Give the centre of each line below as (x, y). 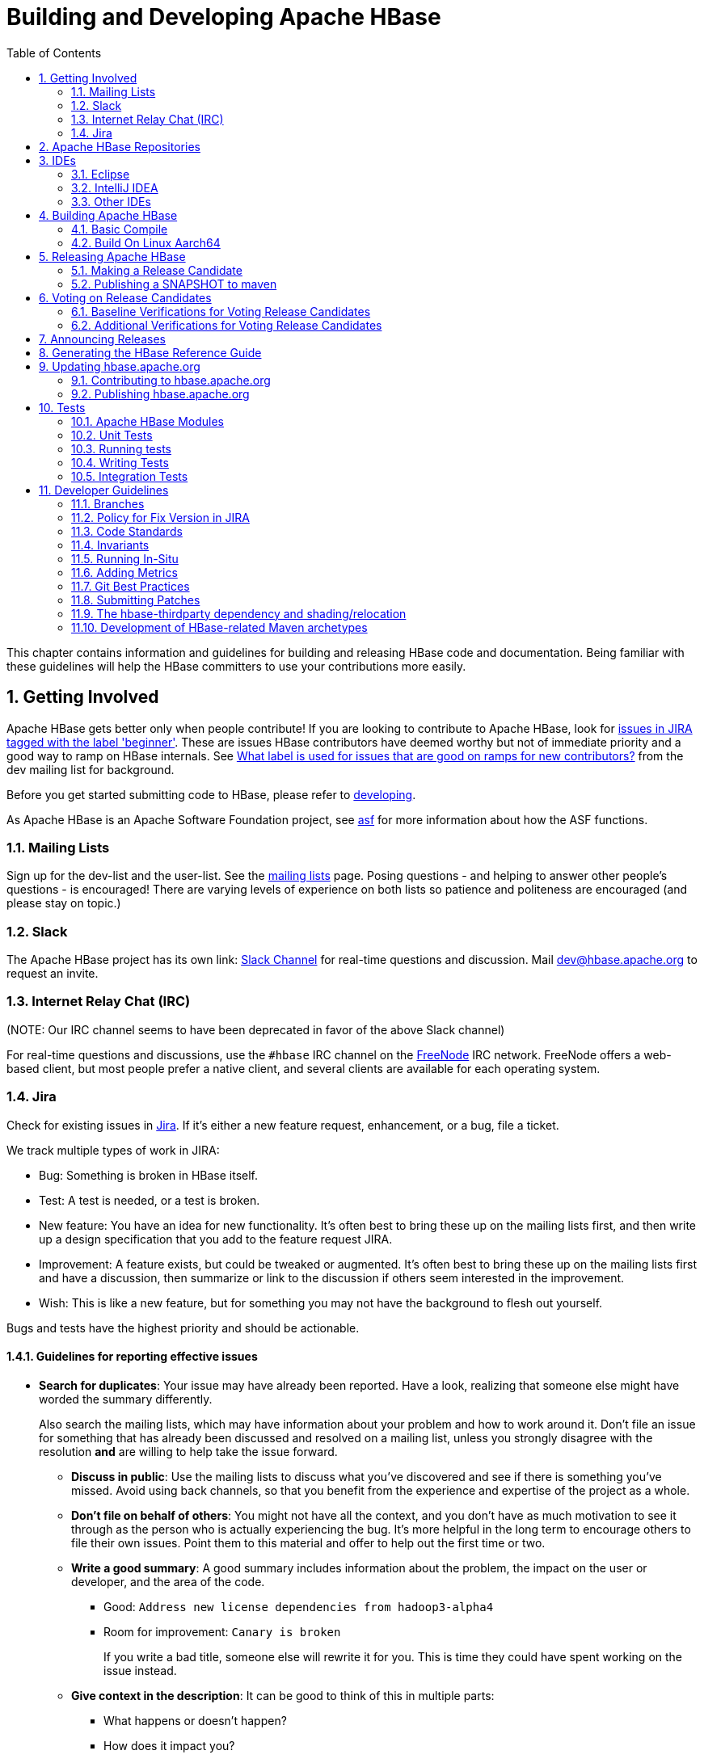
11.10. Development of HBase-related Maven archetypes (219, 627)
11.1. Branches (108, 503)
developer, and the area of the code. (168, 1581)
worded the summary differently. (126, 1399)
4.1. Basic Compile (120, 229)
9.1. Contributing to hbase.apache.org (171, 380)
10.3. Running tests (121, 448)
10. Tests (62, 407)
